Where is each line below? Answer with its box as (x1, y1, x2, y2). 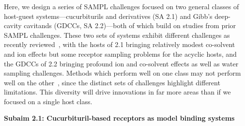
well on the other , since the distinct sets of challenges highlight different (4, 77, 220, 87)
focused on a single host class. (4, 96, 92, 106)
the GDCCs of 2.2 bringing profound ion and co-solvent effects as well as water (4, 58, 239, 68)
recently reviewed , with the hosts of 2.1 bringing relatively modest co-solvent (4, 39, 235, 49)
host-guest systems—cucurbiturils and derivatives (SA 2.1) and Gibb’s (4, 11, 213, 21)
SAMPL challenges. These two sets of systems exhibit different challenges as (4, 30, 230, 40)
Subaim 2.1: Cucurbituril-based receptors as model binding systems (4, 112, 235, 123)
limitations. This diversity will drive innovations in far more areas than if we (4, 87, 231, 97)
